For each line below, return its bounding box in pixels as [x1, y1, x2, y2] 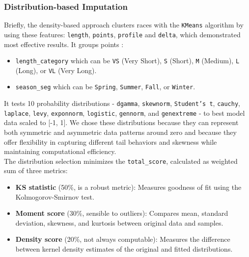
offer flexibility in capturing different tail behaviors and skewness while [4, 136, 217, 147]
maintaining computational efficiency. [4, 146, 116, 156]
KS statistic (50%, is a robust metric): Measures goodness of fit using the [15, 182, 242, 192]
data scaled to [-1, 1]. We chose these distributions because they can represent [4, 117, 239, 128]
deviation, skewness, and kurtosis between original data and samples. [15, 217, 223, 228]
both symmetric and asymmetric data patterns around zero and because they [4, 127, 237, 137]
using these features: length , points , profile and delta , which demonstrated [4, 29, 241, 39]
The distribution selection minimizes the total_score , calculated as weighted [4, 155, 238, 166]
